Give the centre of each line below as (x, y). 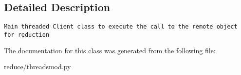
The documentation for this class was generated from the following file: (110, 50)
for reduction (27, 35)
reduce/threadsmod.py (37, 67)
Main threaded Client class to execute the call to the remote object (121, 27)
